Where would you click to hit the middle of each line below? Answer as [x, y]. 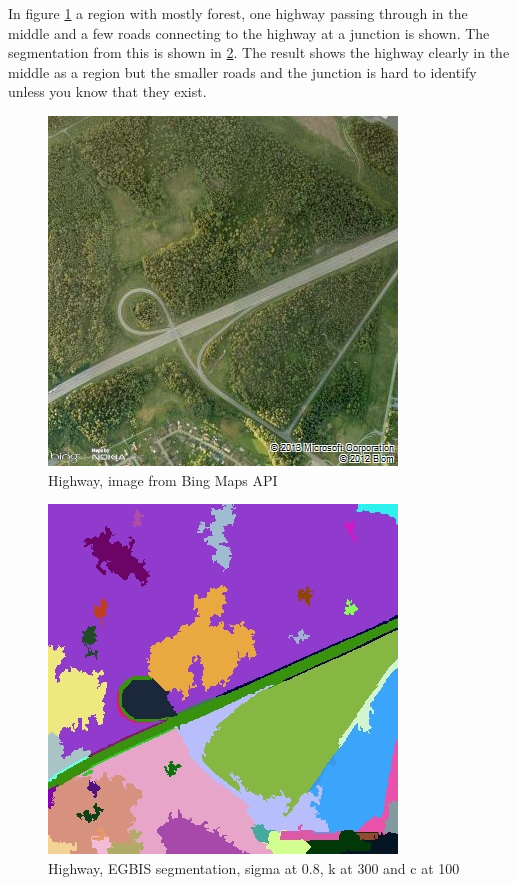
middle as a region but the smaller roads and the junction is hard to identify [242, 71]
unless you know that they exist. [107, 91]
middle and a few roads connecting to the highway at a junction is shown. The [249, 32]
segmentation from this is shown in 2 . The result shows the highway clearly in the [259, 52]
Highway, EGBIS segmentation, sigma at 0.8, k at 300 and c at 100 [254, 867]
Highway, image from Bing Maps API [163, 479]
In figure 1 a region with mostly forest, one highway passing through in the [238, 13]
